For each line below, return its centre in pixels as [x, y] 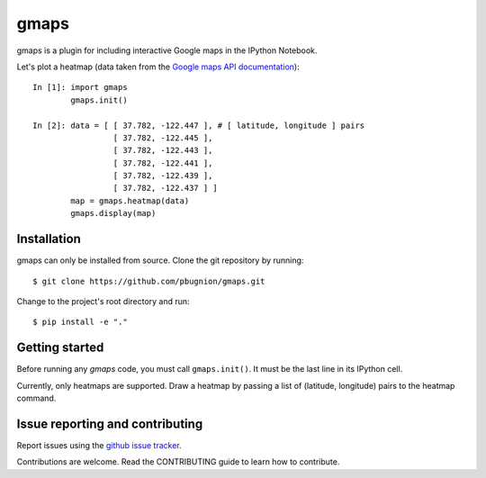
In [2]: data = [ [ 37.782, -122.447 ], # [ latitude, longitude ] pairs [199, 125]
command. [36, 398]
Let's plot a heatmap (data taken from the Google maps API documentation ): [158, 67]
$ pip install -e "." [80, 322]
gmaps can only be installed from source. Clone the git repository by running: [160, 260]
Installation [49, 239]
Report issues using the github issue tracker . [99, 445]
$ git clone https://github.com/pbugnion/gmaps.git [149, 281]
